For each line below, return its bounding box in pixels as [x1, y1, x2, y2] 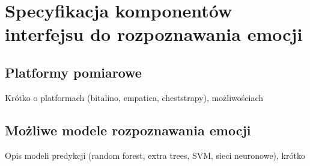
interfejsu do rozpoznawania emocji [5, 22, 303, 46]
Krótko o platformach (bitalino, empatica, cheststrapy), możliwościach [5, 91, 264, 103]
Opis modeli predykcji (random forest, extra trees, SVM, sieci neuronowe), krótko [5, 149, 305, 161]
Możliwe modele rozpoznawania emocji [5, 120, 251, 139]
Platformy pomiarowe [5, 63, 142, 81]
